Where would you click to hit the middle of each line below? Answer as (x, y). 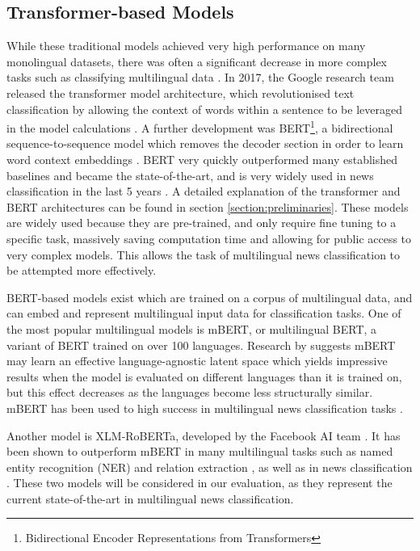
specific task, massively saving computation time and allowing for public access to (209, 238)
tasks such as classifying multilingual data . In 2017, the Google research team (200, 77)
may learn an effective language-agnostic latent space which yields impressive (197, 361)
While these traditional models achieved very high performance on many (186, 46)
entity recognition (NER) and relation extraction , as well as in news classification (210, 467)
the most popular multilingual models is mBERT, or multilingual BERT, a (192, 328)
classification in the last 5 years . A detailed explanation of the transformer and (204, 191)
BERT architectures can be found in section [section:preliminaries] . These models (208, 206)
